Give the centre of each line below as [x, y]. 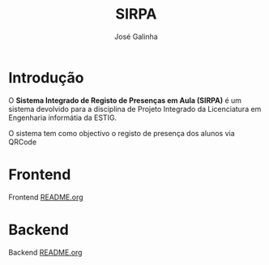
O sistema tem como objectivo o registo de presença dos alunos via [122, 133]
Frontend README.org [46, 197]
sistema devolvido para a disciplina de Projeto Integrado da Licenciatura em [135, 109]
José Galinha [136, 36]
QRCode [23, 142]
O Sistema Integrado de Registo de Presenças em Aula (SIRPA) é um [125, 100]
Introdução [46, 77]
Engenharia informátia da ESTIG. [63, 118]
